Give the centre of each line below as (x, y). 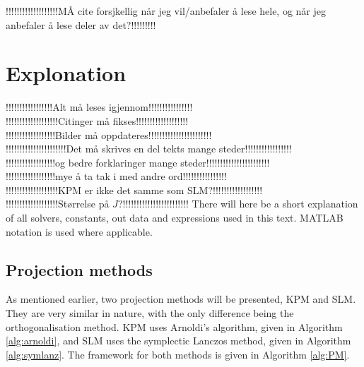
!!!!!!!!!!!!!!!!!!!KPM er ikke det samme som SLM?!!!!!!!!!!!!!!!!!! (134, 189)
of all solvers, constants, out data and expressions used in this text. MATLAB (175, 218)
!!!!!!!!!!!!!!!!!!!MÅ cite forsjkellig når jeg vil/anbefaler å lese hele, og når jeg (166, 11)
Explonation (66, 73)
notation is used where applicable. (79, 231)
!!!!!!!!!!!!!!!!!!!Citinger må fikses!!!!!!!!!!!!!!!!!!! (97, 120)
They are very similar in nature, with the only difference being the (150, 313)
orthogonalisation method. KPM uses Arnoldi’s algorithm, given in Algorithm (174, 326)
